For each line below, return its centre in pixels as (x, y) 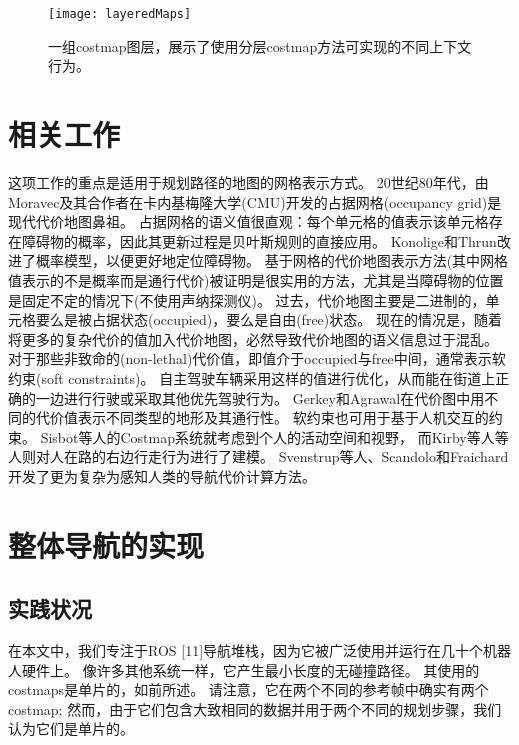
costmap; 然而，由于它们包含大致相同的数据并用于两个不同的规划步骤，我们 (255, 708)
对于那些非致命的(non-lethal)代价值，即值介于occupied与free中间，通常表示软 (257, 358)
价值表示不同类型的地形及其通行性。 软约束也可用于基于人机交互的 (269, 417)
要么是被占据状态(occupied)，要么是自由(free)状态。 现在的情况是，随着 (268, 319)
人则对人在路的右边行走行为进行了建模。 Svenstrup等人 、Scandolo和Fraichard (258, 456)
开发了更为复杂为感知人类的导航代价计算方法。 (162, 475)
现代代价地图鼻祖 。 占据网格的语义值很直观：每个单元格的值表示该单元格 (248, 221)
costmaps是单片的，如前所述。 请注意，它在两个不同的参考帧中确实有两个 (248, 689)
